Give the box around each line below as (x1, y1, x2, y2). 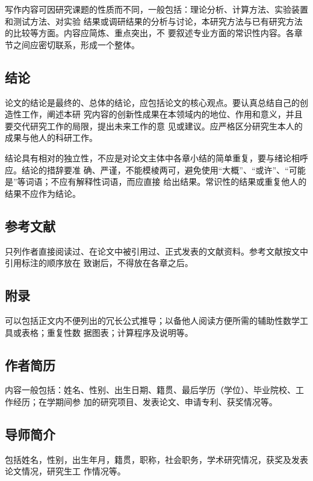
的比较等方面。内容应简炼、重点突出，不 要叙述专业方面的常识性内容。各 (5, 26, 294, 39)
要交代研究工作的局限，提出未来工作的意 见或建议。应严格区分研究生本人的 (5, 119, 303, 132)
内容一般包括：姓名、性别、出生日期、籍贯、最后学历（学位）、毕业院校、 (5, 383, 296, 396)
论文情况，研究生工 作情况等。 (5, 465, 126, 477)
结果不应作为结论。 (5, 187, 81, 199)
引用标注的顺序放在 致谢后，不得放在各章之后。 (5, 256, 193, 269)
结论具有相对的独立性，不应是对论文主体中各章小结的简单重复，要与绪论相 (5, 151, 300, 164)
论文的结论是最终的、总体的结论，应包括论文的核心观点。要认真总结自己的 (5, 96, 300, 108)
